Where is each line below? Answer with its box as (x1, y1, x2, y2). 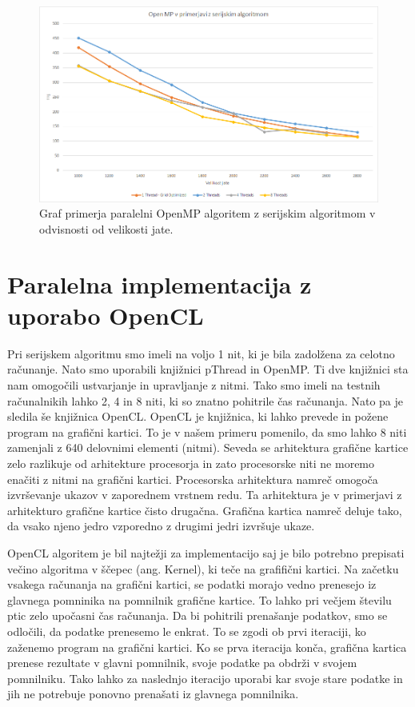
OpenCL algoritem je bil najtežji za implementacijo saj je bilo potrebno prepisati (7, 544, 405, 561)
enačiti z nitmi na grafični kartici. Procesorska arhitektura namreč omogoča (7, 470, 378, 487)
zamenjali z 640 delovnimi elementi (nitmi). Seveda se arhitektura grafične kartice (7, 439, 409, 456)
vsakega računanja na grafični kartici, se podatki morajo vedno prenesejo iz (7, 576, 377, 593)
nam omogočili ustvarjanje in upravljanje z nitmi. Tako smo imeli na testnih (7, 377, 381, 393)
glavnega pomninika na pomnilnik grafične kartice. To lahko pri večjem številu (7, 591, 392, 608)
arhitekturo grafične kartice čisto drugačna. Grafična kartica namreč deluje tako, (7, 501, 402, 518)
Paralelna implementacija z (7, 267, 312, 300)
